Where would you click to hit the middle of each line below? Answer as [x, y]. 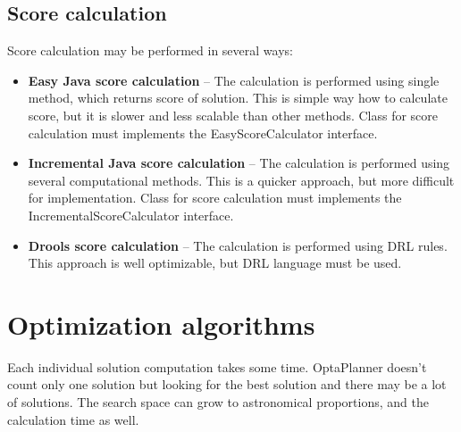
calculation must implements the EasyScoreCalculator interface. [203, 133]
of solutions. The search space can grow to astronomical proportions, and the [218, 402]
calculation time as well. [73, 419]
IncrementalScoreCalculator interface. [131, 215]
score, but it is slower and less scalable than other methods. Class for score [233, 115]
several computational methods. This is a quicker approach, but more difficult [241, 180]
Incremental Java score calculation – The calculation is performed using [239, 163]
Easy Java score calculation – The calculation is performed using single [234, 80]
